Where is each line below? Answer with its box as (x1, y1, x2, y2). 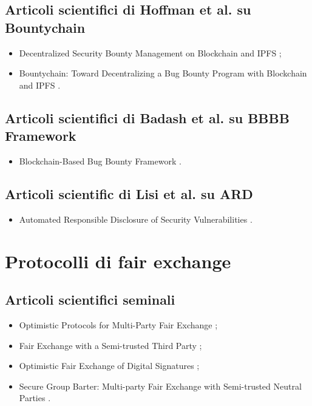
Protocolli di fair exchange (5, 248, 231, 273)
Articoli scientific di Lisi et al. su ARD (5, 184, 253, 203)
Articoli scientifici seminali (5, 290, 175, 309)
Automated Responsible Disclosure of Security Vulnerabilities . (19, 212, 253, 225)
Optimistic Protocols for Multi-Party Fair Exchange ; (19, 318, 218, 331)
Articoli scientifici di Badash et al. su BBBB (5, 108, 290, 127)
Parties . (19, 391, 51, 404)
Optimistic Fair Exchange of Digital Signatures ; (19, 359, 200, 372)
